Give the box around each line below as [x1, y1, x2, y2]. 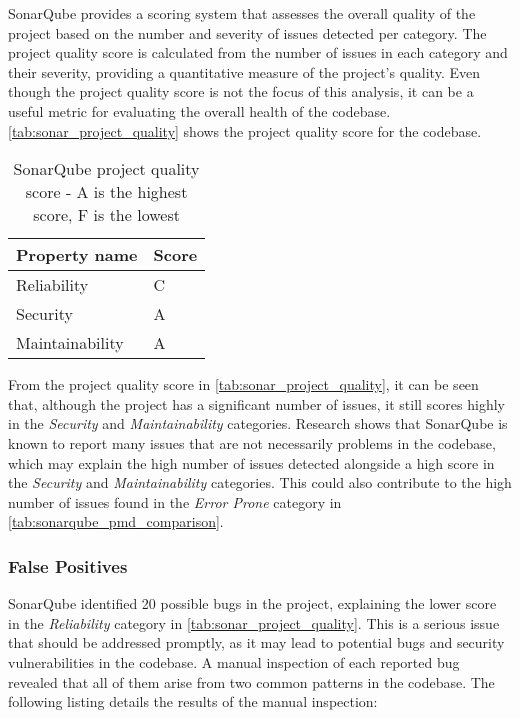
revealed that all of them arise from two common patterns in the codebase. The [8, 671, 495, 692]
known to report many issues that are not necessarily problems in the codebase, [8, 432, 496, 453]
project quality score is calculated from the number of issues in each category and [8, 42, 508, 63]
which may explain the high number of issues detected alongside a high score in [8, 452, 495, 473]
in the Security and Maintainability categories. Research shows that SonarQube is [8, 413, 508, 434]
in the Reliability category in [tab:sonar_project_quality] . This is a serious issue [8, 612, 500, 633]
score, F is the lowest [33, 203, 180, 227]
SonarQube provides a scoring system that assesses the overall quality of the [8, 3, 476, 23]
